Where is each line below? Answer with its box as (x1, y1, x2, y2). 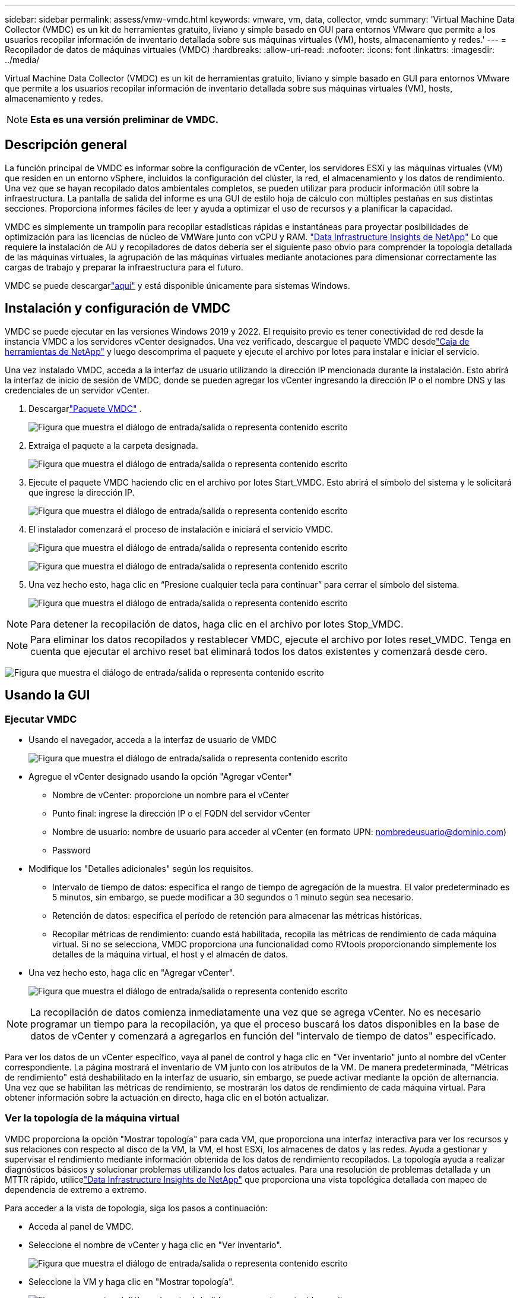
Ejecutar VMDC (5, 713, 77, 725)
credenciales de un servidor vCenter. (5, 385, 150, 395)
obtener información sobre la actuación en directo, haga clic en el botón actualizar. (5, 1092, 329, 1102)
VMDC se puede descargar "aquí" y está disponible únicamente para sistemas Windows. (5, 280, 350, 291)
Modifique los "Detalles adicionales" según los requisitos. (28, 863, 253, 874)
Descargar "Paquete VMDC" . (28, 403, 142, 414)
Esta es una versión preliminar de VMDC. (30, 114, 219, 125)
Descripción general (5, 137, 127, 153)
